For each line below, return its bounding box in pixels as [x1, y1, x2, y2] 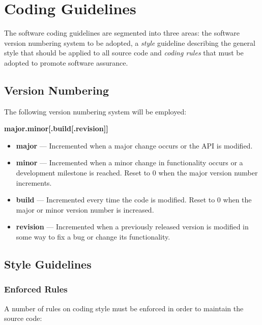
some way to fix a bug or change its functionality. [16, 231, 170, 242]
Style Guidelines [4, 256, 92, 272]
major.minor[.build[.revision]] [4, 123, 108, 134]
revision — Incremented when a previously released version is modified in [16, 221, 249, 232]
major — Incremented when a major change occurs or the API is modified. [16, 140, 253, 151]
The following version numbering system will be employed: [4, 106, 187, 116]
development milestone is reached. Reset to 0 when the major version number [16, 167, 258, 178]
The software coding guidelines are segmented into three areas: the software [4, 27, 240, 38]
